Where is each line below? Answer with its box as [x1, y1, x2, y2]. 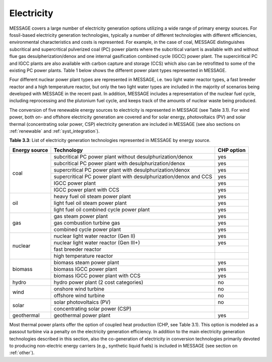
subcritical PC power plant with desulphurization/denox [53, 160, 185, 167]
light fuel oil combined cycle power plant [53, 206, 150, 213]
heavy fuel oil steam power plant [53, 193, 131, 200]
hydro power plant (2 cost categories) [53, 278, 144, 285]
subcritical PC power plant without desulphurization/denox [53, 153, 193, 160]
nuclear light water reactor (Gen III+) [53, 239, 141, 246]
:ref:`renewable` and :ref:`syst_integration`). [9, 128, 100, 134]
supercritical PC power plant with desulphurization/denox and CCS [53, 173, 213, 180]
